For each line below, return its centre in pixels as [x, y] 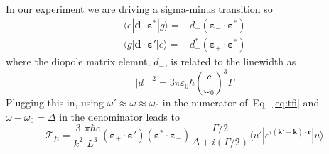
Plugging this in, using [55, 103]
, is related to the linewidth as [230, 61]
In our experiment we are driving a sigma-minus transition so [139, 9]
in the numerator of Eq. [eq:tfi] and [241, 103]
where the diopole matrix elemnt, [78, 61]
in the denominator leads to [119, 116]
